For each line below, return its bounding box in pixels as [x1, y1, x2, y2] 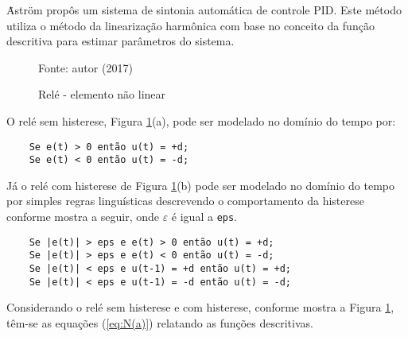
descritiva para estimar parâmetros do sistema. [6, 33, 235, 49]
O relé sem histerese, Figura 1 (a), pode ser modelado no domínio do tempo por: [6, 112, 396, 129]
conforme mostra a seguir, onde [6, 208, 159, 225]
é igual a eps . [171, 208, 238, 225]
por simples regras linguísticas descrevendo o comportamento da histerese [6, 192, 364, 209]
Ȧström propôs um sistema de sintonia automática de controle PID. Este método [6, 2, 402, 17]
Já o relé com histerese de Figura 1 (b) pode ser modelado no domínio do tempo [6, 176, 395, 193]
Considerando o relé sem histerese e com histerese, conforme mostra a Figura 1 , [6, 299, 394, 316]
